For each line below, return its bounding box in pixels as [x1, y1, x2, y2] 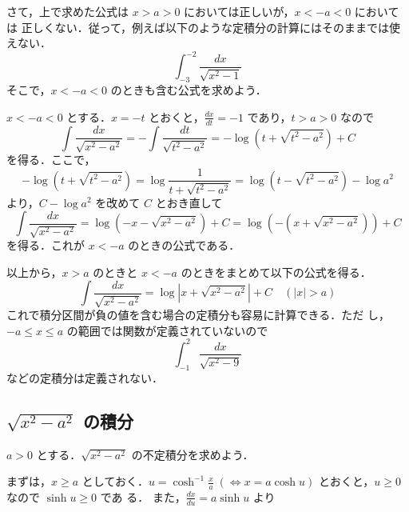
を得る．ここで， [6, 151, 96, 168]
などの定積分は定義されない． [6, 369, 163, 386]
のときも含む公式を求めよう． [110, 82, 267, 98]
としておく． [81, 473, 149, 490]
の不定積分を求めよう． [131, 446, 254, 462]
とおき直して [155, 194, 223, 210]
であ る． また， [100, 488, 186, 505]
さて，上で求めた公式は [6, 3, 129, 19]
